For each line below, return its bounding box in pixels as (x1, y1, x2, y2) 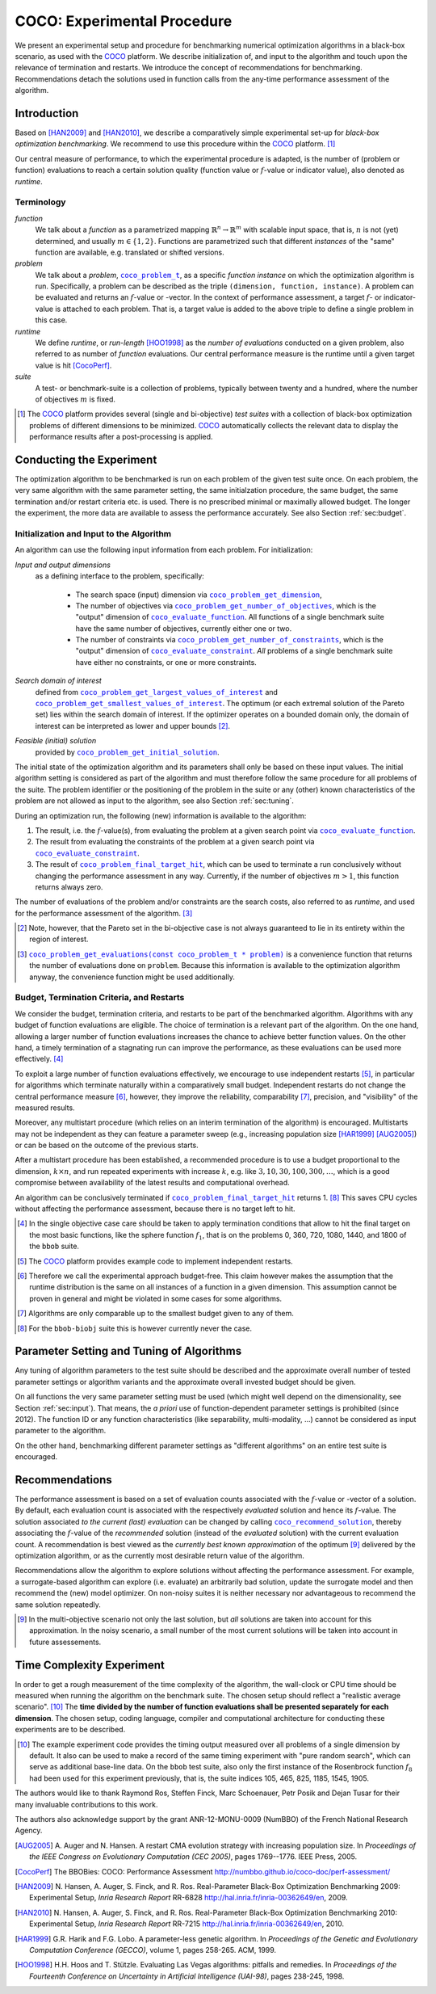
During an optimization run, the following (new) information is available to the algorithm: (15, 810, 307, 820)
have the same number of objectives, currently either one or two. (75, 623, 292, 633)
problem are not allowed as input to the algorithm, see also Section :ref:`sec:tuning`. (15, 796, 295, 806)
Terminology (15, 196, 66, 208)
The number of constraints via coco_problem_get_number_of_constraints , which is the (75, 635, 384, 645)
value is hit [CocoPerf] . (35, 360, 112, 370)
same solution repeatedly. (15, 1600, 101, 1609)
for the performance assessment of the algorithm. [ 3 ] (15, 908, 193, 918)
